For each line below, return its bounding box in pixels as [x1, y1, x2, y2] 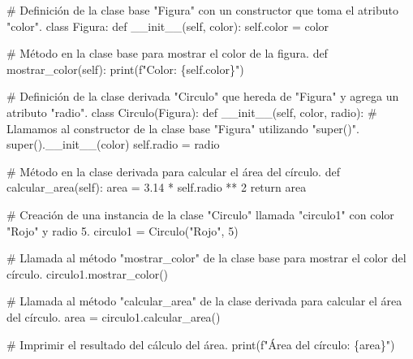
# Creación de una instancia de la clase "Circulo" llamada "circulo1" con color [6, 205, 394, 223]
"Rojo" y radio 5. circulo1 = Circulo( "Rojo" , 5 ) [6, 222, 239, 239]
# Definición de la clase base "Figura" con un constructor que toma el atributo [6, 2, 398, 18]
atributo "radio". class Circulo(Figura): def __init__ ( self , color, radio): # [6, 103, 377, 120]
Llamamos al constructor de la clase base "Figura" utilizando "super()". [6, 119, 359, 136]
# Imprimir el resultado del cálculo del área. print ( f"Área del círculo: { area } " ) [6, 335, 395, 353]
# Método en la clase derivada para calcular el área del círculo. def [6, 162, 340, 179]
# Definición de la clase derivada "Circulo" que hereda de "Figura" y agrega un [6, 88, 399, 105]
